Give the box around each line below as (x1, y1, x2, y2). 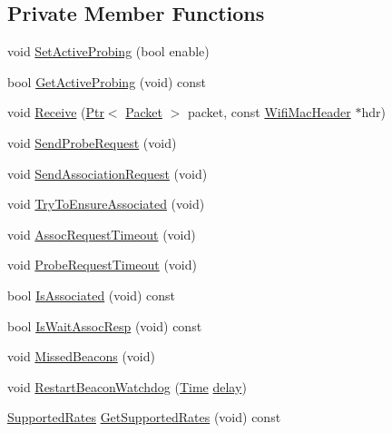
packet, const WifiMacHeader (187, 103, 351, 122)
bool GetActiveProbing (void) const (7, 72, 206, 91)
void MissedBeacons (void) (7, 347, 155, 366)
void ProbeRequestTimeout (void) (7, 255, 197, 274)
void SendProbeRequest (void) (7, 133, 177, 152)
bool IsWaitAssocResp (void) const (7, 316, 202, 335)
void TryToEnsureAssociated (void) (7, 194, 205, 213)
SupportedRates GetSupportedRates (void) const (7, 408, 281, 427)
